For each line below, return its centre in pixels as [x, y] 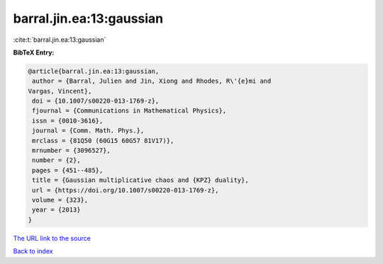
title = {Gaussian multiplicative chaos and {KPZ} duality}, [140, 180]
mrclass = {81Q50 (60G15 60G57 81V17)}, [103, 140]
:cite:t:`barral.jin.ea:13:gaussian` [60, 40]
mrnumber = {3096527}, [72, 151]
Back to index [33, 251]
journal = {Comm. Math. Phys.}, [88, 131]
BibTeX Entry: [34, 52]
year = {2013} [56, 210]
